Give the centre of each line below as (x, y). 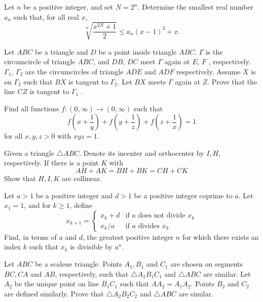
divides (149, 226)
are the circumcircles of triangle (74, 71)
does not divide (162, 216)
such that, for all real (46, 16)
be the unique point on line (57, 284)
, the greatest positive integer (128, 236)
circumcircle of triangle (40, 61)
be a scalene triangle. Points (78, 264)
